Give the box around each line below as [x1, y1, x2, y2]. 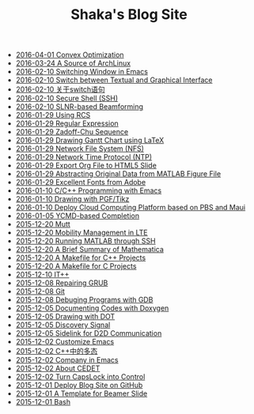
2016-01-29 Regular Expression [15, 119, 119, 128]
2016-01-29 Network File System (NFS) [15, 144, 145, 153]
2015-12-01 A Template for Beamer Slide [15, 389, 148, 398]
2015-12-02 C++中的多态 [15, 346, 98, 356]
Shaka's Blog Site [70, 6, 188, 24]
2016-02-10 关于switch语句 [15, 85, 105, 94]
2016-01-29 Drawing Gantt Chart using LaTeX [15, 136, 165, 145]
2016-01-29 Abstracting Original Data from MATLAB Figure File [15, 169, 222, 179]
